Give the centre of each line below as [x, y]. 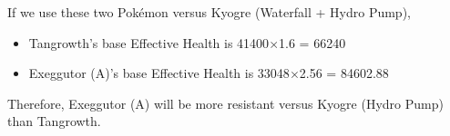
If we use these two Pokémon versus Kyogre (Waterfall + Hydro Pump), [209, 12]
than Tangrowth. [54, 121]
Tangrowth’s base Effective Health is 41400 [149, 42]
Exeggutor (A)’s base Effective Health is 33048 [159, 73]
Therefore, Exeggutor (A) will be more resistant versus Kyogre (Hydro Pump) [225, 103]
